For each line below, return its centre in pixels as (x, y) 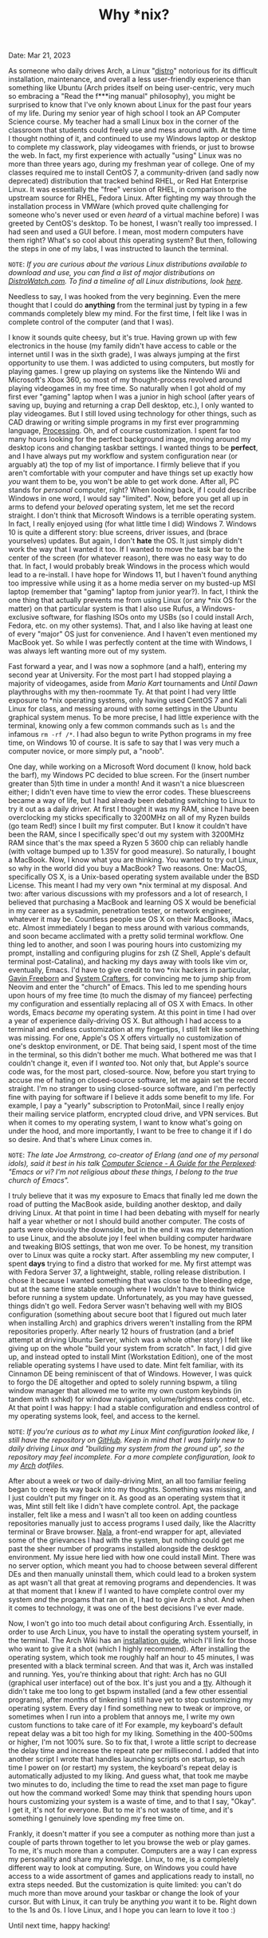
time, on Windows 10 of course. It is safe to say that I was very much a (124, 743)
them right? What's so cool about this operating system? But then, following (133, 240)
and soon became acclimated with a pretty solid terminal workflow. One (126, 936)
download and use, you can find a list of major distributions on (112, 273)
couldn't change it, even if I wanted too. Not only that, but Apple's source (128, 1063)
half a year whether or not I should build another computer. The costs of (127, 1221)
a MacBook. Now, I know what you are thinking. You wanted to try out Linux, (134, 860)
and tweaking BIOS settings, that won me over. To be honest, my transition (131, 1247)
